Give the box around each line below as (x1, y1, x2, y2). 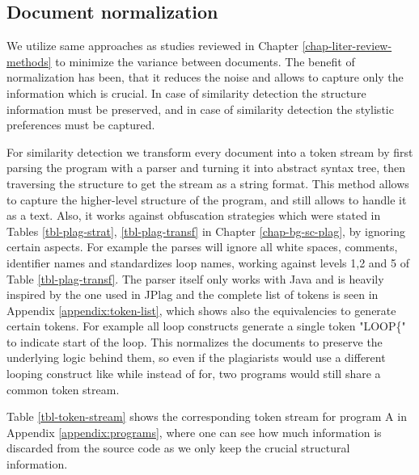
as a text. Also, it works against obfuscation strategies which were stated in (6, 207, 381, 224)
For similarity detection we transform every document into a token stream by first (6, 143, 413, 160)
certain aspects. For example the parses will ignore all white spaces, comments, (6, 238, 398, 255)
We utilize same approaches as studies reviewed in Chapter (6, 37, 298, 54)
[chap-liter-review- (302, 37, 392, 54)
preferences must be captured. (6, 116, 155, 133)
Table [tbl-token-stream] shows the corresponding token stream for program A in (6, 408, 407, 425)
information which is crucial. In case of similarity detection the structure (6, 84, 366, 101)
